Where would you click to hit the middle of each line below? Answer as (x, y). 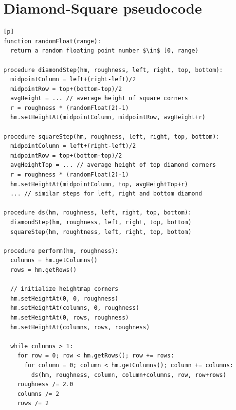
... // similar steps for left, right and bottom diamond (106, 194)
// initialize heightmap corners (64, 289)
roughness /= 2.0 (45, 384)
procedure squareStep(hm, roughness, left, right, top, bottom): (111, 136)
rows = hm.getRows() (44, 270)
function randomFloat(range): (52, 41)
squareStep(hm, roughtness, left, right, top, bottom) (101, 232)
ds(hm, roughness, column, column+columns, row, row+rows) (129, 375)
